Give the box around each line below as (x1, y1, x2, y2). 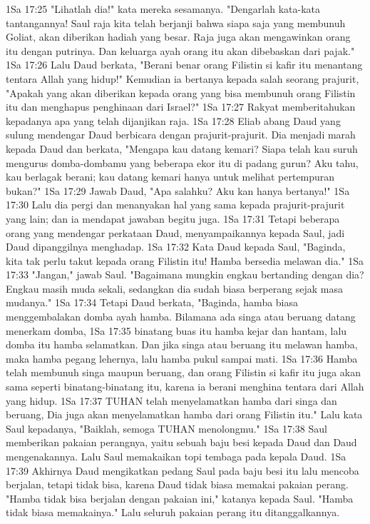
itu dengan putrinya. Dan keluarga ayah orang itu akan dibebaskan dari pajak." (6, 43, 355, 58)
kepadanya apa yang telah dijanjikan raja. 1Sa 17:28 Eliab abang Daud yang (6, 113, 341, 128)
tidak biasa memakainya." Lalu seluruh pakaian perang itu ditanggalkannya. (6, 505, 340, 520)
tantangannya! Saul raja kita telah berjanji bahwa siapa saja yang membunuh (6, 15, 346, 30)
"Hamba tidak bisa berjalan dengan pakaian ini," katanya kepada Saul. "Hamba (6, 490, 354, 505)
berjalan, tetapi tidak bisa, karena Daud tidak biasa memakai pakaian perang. (6, 477, 349, 492)
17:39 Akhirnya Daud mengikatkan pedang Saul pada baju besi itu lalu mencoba (6, 463, 359, 478)
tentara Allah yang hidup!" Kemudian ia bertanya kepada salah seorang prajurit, (6, 71, 359, 86)
